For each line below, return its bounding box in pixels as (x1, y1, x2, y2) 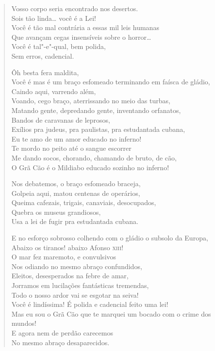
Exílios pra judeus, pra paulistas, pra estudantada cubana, (11, 124, 185, 134)
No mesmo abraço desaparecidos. (11, 337, 110, 347)
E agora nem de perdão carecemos (11, 328, 113, 337)
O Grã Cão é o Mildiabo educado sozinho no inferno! (11, 162, 169, 172)
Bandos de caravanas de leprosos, (11, 114, 110, 125)
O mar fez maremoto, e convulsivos (11, 252, 116, 262)
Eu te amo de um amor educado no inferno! (11, 133, 142, 144)
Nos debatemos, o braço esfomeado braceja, (11, 178, 141, 189)
